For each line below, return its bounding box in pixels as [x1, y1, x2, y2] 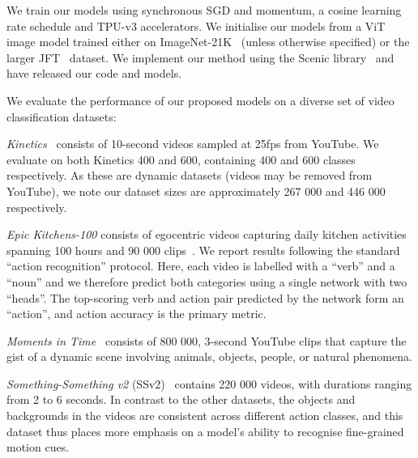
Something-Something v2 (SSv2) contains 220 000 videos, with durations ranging [6, 375, 412, 392]
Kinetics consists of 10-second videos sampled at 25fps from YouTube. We [6, 135, 379, 152]
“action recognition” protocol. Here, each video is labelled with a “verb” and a [6, 257, 395, 274]
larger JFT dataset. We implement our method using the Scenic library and [6, 49, 395, 66]
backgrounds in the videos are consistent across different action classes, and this [6, 407, 403, 424]
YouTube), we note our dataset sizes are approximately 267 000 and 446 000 [6, 182, 386, 199]
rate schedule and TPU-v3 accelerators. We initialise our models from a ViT [6, 17, 386, 34]
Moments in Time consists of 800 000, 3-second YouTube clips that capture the [6, 332, 407, 349]
